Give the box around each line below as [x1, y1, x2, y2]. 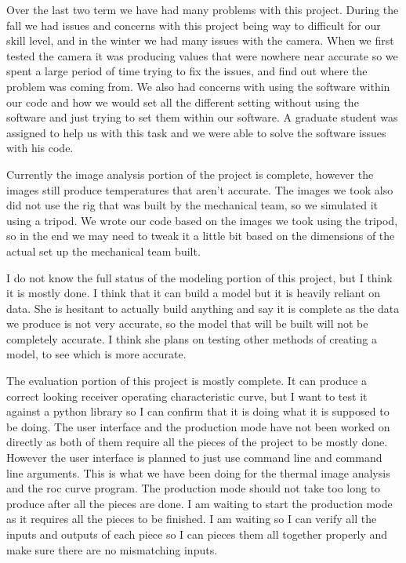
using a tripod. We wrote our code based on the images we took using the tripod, [6, 212, 398, 228]
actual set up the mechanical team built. [6, 242, 201, 259]
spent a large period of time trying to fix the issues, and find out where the [6, 63, 368, 79]
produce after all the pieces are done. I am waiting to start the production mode [6, 495, 393, 511]
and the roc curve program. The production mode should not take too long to [6, 480, 381, 496]
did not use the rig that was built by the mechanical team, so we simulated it [6, 197, 378, 213]
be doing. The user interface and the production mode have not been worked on [6, 418, 390, 434]
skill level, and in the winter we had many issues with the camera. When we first [6, 32, 394, 49]
